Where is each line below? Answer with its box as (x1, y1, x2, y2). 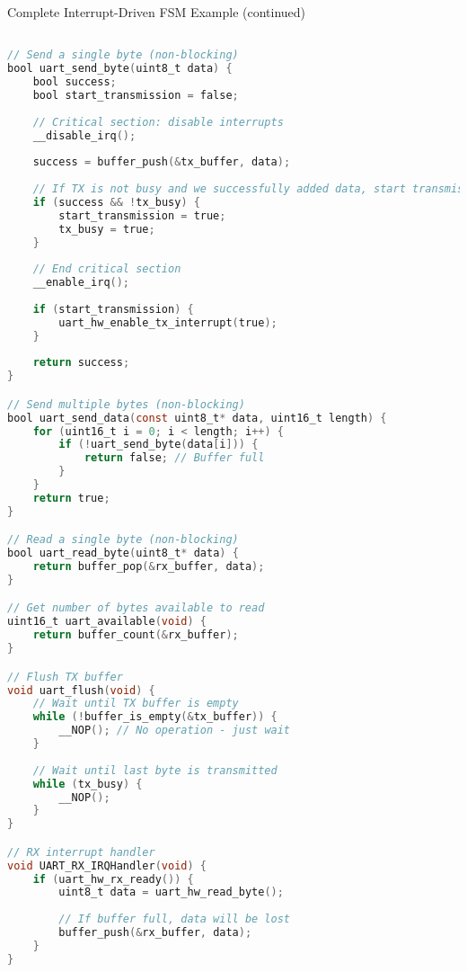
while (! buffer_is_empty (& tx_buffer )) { (32, 710, 278, 724)
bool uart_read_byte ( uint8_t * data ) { (7, 547, 239, 560)
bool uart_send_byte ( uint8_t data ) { (7, 62, 233, 76)
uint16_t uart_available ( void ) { (7, 615, 207, 629)
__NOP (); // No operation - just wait (58, 724, 291, 737)
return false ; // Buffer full (84, 451, 265, 465)
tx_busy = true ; (58, 222, 155, 236)
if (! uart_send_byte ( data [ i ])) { (58, 438, 259, 451)
